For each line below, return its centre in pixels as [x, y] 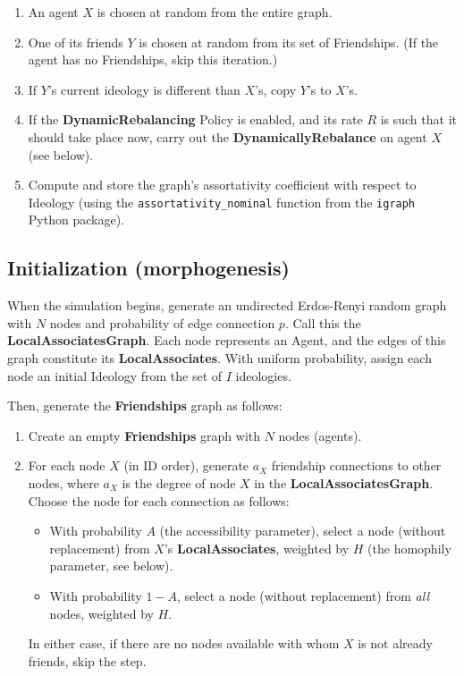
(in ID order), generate [186, 465]
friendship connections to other [356, 465]
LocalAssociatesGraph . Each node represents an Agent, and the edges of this [227, 340]
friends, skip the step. [87, 660]
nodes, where [63, 482]
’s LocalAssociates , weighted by [257, 548]
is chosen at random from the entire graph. [215, 12]
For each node [67, 465]
